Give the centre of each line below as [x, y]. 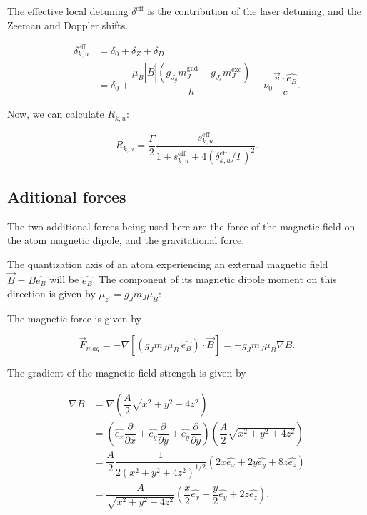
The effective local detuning [68, 11]
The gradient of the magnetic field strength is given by [127, 373]
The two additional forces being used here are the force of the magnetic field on [181, 226]
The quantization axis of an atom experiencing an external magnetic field [168, 264]
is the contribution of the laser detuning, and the [254, 11]
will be [64, 279]
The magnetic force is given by [74, 318]
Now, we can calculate [56, 114]
